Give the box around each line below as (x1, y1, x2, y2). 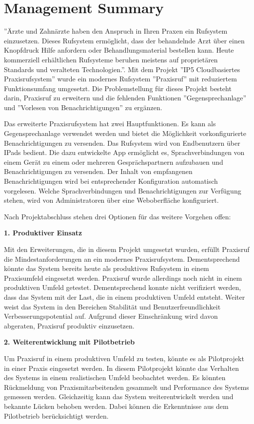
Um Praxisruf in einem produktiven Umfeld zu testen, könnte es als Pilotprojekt (4, 353, 244, 363)
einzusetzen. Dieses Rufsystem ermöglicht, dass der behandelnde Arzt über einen (4, 35, 245, 45)
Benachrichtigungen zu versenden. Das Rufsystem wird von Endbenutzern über (4, 137, 240, 148)
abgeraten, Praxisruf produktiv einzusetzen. (4, 320, 135, 330)
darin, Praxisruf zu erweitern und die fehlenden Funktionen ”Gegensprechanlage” (4, 93, 247, 103)
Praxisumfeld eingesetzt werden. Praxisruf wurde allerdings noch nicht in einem (4, 272, 242, 283)
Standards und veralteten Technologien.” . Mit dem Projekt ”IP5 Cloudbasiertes (4, 64, 240, 74)
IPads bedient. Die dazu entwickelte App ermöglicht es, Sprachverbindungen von (4, 147, 245, 157)
